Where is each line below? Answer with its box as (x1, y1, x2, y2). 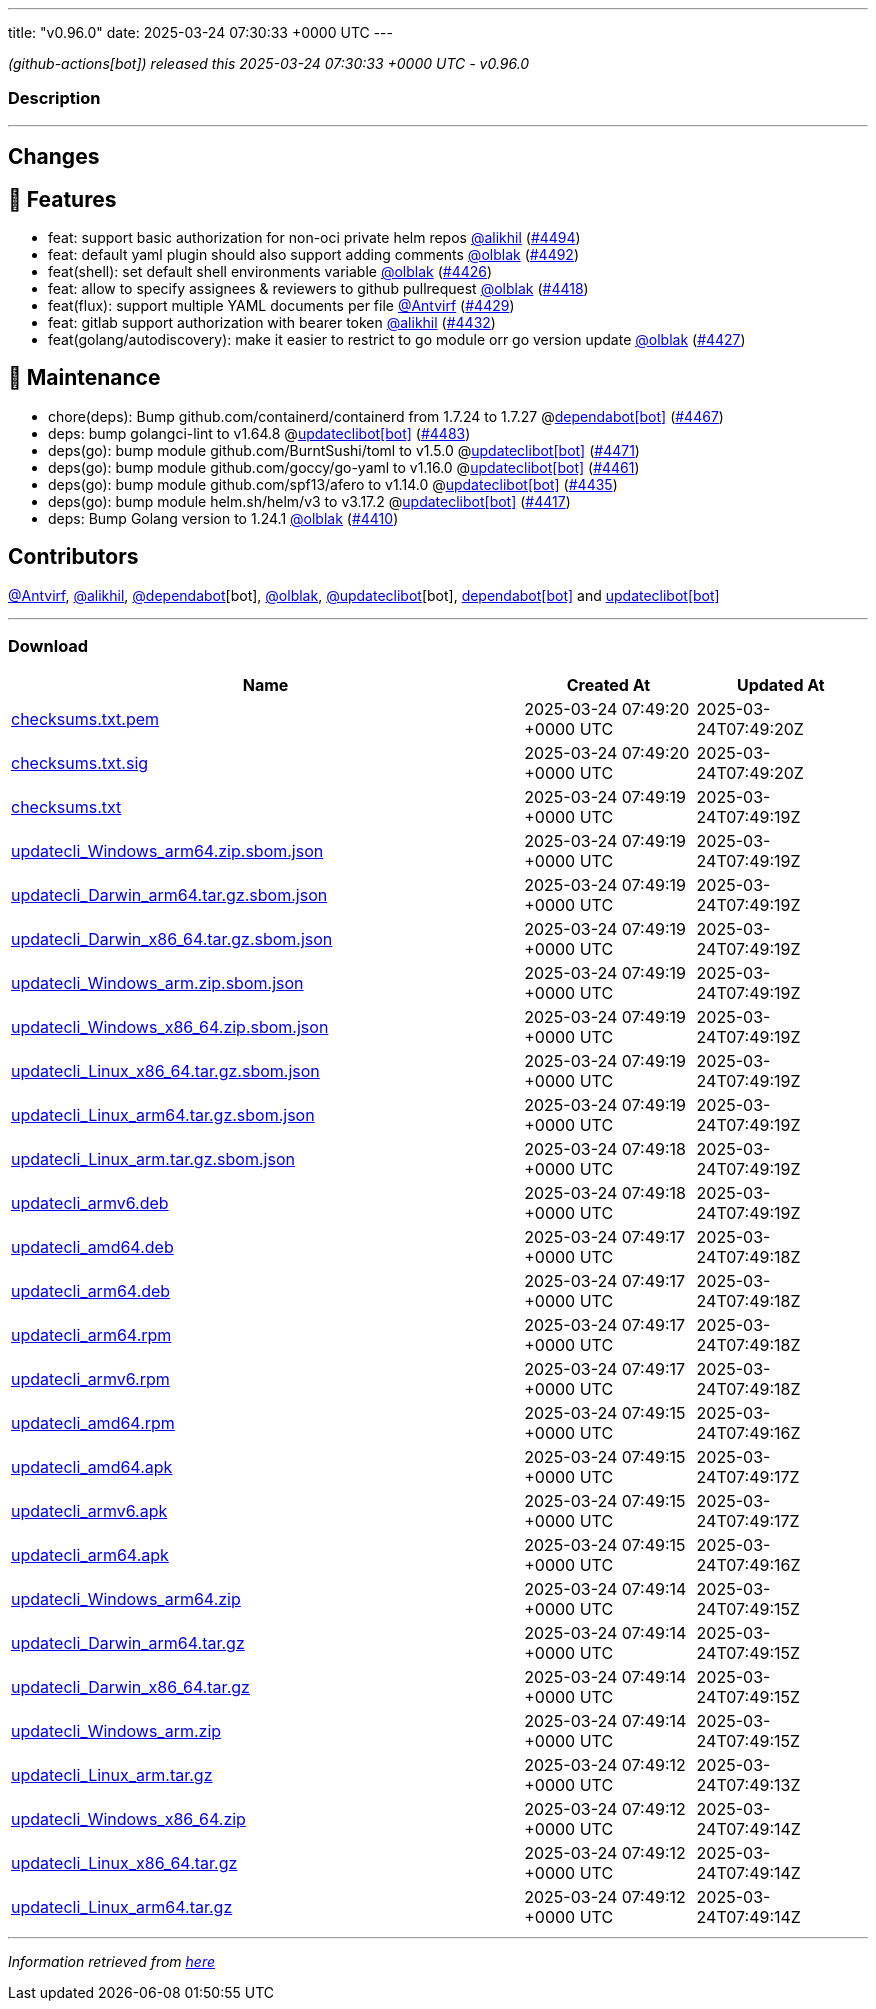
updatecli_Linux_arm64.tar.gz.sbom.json (11, 1105, 315, 1126)
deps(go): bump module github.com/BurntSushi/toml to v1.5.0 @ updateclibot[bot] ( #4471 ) (48, 441, 640, 459)
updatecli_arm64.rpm (11, 1325, 172, 1346)
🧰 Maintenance (8, 365, 161, 391)
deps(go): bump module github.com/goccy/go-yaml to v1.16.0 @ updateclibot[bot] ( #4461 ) (48, 458, 640, 476)
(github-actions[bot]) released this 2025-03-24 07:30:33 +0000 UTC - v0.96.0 (8, 55, 530, 72)
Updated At (736, 675, 825, 696)
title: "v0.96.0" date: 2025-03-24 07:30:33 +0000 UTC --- (8, 24, 393, 41)
